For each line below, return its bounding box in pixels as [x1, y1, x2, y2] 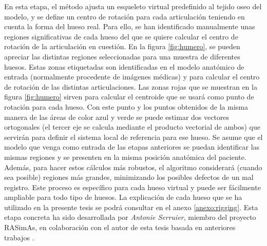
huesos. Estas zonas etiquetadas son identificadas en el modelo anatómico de [4, 61, 244, 72]
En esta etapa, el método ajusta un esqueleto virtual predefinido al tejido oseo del [4, 1, 262, 11]
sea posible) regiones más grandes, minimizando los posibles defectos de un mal [4, 172, 254, 182]
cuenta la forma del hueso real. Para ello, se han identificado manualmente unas [4, 21, 255, 32]
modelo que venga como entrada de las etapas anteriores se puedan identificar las [4, 141, 260, 152]
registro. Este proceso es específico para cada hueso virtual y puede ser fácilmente [4, 181, 261, 192]
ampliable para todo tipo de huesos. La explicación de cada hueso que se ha [4, 192, 242, 202]
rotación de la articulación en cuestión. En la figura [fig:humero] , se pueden [4, 41, 240, 52]
